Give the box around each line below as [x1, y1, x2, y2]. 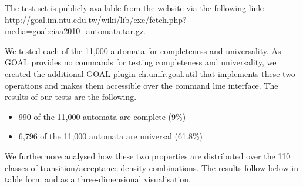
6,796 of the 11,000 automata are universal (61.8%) [18, 130, 203, 142]
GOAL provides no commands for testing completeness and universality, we [5, 56, 277, 68]
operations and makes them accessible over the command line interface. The [5, 79, 278, 91]
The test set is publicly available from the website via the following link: [5, 2, 265, 14]
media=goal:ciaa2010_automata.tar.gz [5, 25, 144, 37]
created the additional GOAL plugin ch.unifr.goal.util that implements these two [5, 67, 295, 79]
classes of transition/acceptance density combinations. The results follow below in [5, 161, 298, 173]
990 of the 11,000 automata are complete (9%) [18, 110, 186, 122]
